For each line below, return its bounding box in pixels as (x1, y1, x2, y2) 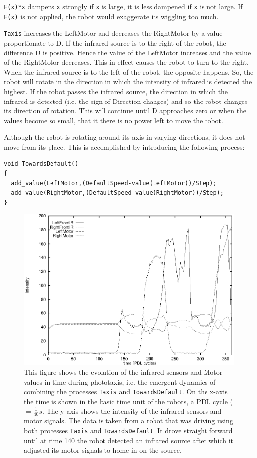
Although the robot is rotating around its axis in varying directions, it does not (4, 132, 245, 142)
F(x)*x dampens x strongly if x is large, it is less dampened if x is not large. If (4, 1, 243, 11)
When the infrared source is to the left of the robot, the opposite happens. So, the (4, 66, 254, 77)
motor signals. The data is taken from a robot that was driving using (24, 415, 233, 426)
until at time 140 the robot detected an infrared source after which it (24, 435, 233, 445)
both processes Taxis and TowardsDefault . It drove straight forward (24, 425, 233, 435)
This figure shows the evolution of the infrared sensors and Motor (24, 367, 223, 377)
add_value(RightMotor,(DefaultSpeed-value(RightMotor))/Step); (11, 189, 224, 197)
